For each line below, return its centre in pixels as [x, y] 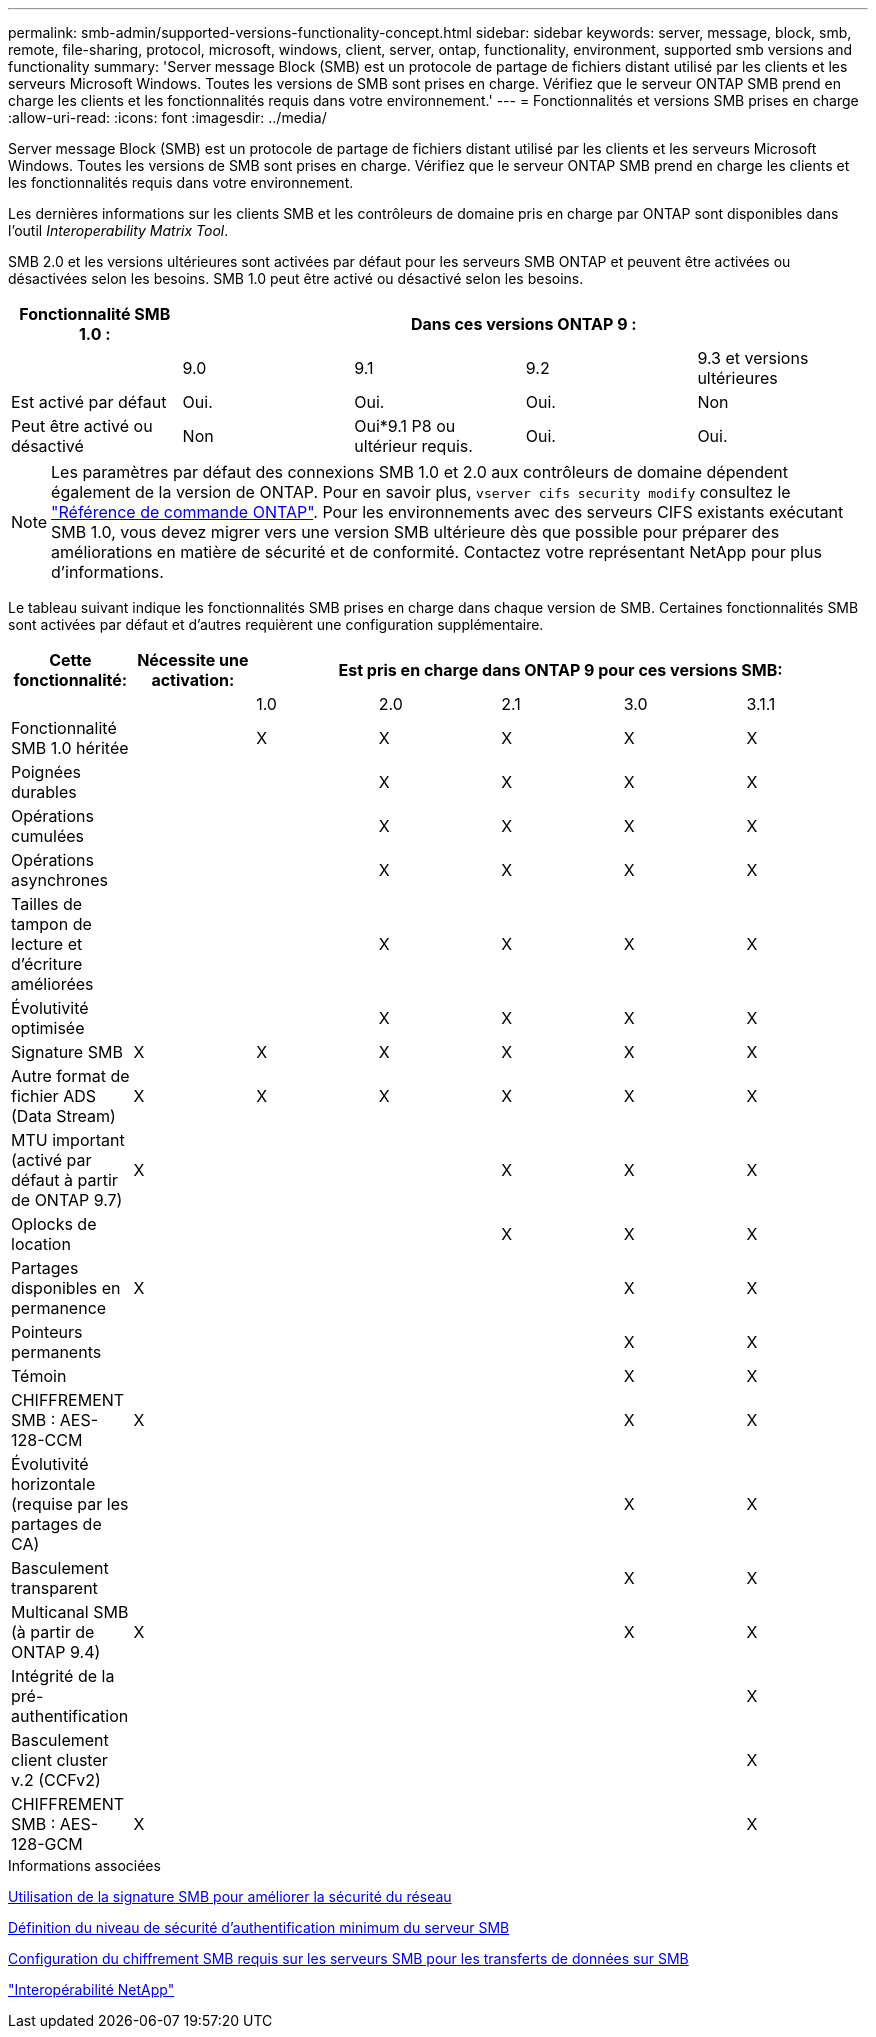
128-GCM [47, 1844]
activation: [193, 680]
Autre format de [70, 1076]
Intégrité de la [63, 1676]
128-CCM [47, 1440]
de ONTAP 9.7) [67, 1200]
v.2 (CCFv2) [56, 1780]
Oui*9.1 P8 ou [405, 426]
